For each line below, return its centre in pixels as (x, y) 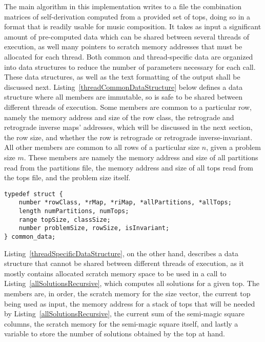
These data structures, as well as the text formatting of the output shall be (122, 77)
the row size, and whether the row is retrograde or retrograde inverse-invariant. (128, 137)
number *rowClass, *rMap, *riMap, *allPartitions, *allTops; (125, 203)
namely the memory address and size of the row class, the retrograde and (119, 117)
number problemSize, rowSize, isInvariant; (94, 228)
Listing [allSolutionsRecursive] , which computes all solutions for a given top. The (132, 283)
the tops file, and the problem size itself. (67, 177)
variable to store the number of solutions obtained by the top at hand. (115, 334)
